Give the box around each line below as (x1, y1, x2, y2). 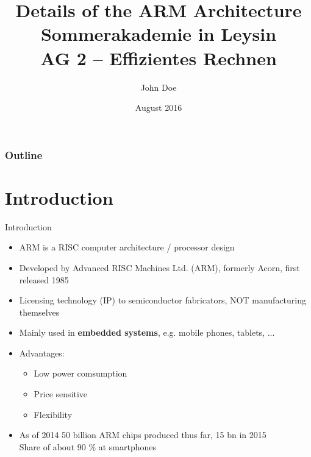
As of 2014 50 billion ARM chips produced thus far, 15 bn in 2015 (19, 428, 266, 441)
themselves (19, 305, 60, 318)
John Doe (140, 80, 177, 93)
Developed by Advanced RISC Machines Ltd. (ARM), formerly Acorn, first (19, 261, 300, 274)
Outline (5, 147, 43, 162)
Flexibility (34, 408, 73, 420)
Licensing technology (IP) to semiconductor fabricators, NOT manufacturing (19, 294, 306, 306)
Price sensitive (34, 388, 88, 400)
